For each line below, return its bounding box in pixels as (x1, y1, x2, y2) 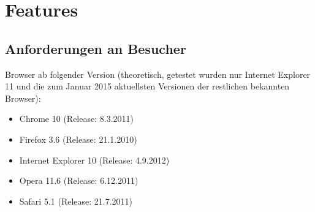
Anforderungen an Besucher (5, 39, 186, 58)
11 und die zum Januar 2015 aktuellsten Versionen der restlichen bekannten (5, 80, 290, 93)
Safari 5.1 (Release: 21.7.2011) (19, 194, 133, 207)
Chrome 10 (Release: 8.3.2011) (19, 112, 134, 125)
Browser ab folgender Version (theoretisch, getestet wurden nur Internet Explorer (5, 67, 311, 80)
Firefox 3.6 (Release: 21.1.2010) (19, 132, 137, 145)
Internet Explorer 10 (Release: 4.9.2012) (19, 153, 170, 166)
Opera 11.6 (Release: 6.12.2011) (19, 174, 139, 187)
